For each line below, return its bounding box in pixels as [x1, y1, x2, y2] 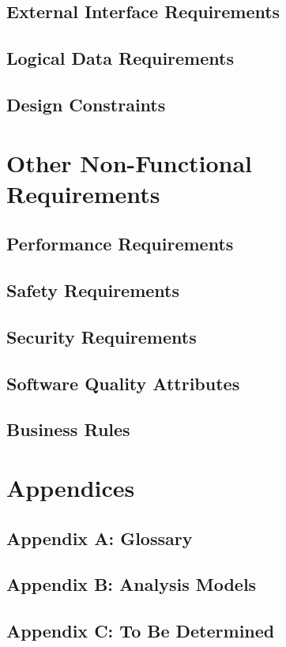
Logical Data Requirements [6, 46, 234, 70]
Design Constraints [6, 92, 166, 116]
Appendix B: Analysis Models [6, 572, 257, 596]
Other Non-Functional [6, 146, 252, 179]
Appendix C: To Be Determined [6, 619, 275, 643]
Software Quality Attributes [6, 371, 240, 395]
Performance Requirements [6, 231, 234, 256]
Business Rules [6, 417, 130, 442]
